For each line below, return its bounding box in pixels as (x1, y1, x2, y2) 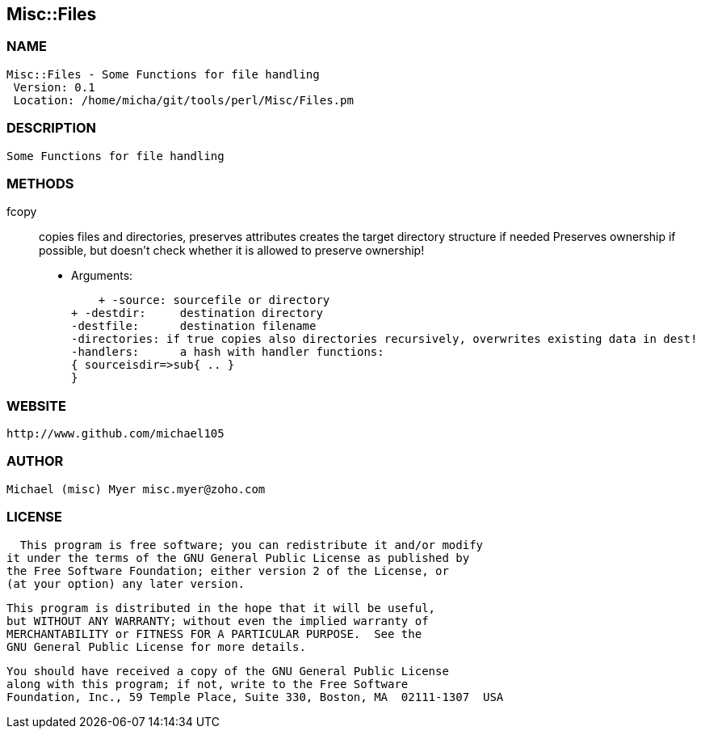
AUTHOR (6, 453, 64, 470)
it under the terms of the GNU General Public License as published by (6, 551, 470, 564)
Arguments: (71, 268, 133, 283)
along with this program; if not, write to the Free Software (6, 677, 409, 691)
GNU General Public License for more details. (6, 640, 306, 653)
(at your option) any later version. (6, 577, 246, 590)
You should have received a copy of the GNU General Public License (6, 664, 449, 678)
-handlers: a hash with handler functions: (71, 345, 384, 359)
